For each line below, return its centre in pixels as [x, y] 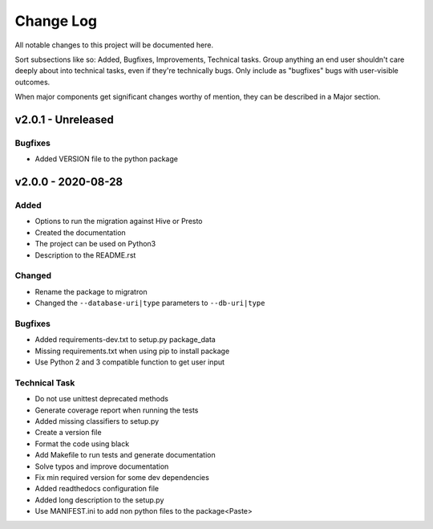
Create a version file [68, 433]
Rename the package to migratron [91, 291]
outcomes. [32, 82]
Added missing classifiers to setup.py [97, 421]
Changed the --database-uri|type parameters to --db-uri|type [150, 303]
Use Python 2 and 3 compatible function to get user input [129, 362]
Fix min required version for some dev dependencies [122, 477]
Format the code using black [82, 444]
